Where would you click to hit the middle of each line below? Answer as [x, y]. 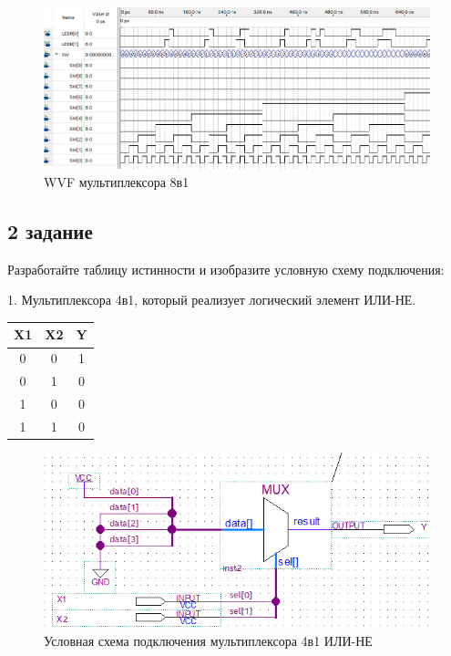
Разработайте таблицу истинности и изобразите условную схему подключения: [226, 269]
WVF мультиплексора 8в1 [117, 181]
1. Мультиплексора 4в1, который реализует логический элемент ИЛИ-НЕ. [212, 300]
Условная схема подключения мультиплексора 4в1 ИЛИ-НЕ [208, 641]
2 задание [50, 230]
